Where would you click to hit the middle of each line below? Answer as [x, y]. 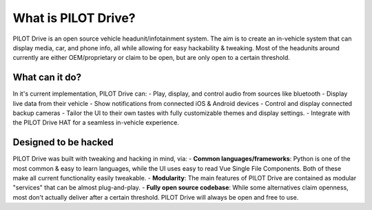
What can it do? [47, 77]
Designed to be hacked [63, 142]
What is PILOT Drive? [74, 18]
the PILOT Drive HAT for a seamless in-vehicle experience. [96, 123]
